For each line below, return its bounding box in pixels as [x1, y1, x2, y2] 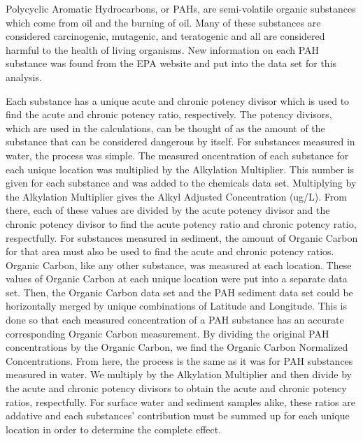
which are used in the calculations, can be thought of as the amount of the [6, 120, 325, 135]
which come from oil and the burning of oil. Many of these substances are [6, 15, 321, 29]
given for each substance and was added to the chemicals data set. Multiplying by [6, 175, 357, 190]
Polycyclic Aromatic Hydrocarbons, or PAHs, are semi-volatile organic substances [6, 1, 356, 15]
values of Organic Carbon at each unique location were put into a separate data [6, 271, 348, 286]
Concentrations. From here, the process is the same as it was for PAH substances [6, 353, 353, 368]
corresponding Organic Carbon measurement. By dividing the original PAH [6, 326, 329, 340]
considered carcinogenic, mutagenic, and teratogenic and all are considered [6, 29, 325, 43]
